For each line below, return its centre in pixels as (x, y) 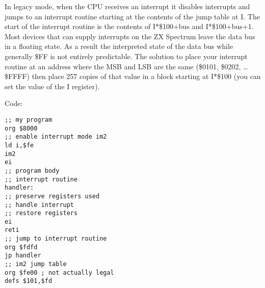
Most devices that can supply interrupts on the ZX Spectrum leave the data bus (130, 36)
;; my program (29, 120)
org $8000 (21, 128)
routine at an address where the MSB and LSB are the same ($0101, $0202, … (126, 66)
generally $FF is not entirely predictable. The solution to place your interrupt (126, 56)
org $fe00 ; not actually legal (59, 272)
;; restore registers (41, 213)
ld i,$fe (19, 145)
